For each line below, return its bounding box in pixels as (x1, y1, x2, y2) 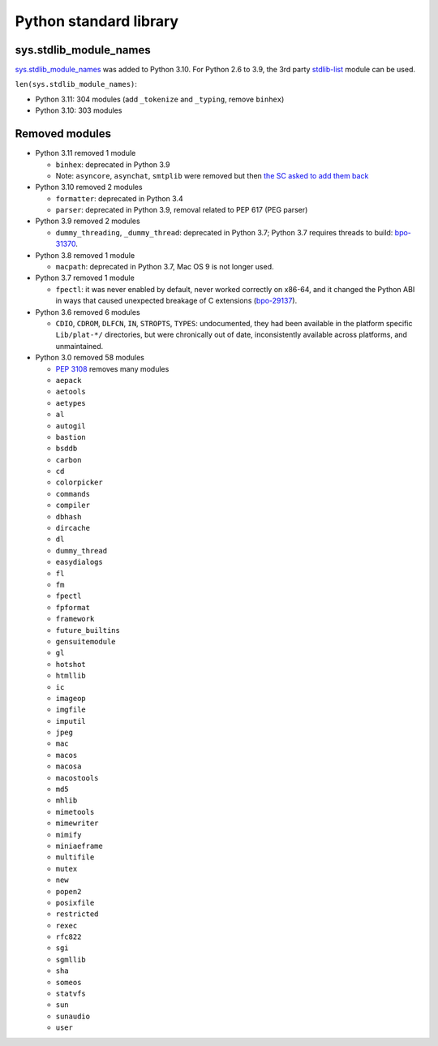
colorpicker (55, 478, 103, 487)
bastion (55, 433, 87, 441)
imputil (55, 717, 87, 725)
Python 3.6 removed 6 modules (35, 307, 141, 316)
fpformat (55, 603, 91, 612)
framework (55, 614, 95, 624)
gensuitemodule (55, 637, 117, 646)
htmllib (55, 671, 87, 681)
